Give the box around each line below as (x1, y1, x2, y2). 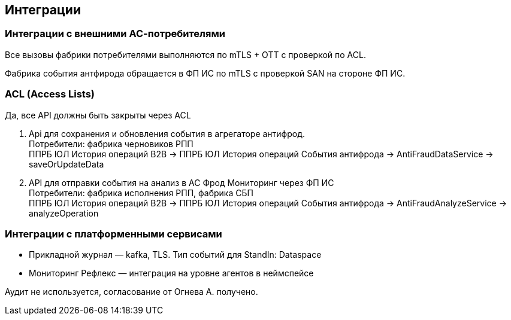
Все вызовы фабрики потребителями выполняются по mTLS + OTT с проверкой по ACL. (5, 49, 366, 60)
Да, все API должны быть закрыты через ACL (5, 109, 191, 120)
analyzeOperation (29, 208, 99, 218)
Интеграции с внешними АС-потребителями (5, 28, 225, 40)
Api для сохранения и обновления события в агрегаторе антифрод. (29, 128, 306, 139)
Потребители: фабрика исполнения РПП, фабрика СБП (29, 187, 253, 198)
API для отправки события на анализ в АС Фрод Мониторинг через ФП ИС (29, 177, 334, 188)
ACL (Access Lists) (5, 88, 95, 100)
